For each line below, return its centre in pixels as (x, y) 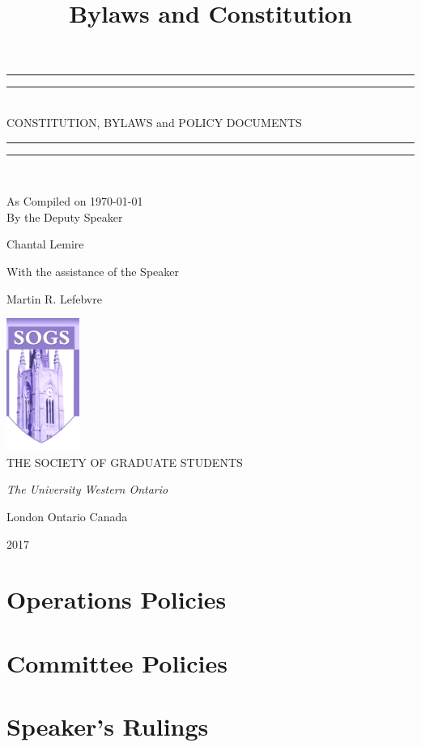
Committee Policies (117, 662)
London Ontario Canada (67, 516)
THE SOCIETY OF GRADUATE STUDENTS (125, 462)
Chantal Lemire (45, 244)
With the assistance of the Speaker (93, 271)
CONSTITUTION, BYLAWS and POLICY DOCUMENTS (154, 122)
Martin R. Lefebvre (54, 298)
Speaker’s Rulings (108, 726)
